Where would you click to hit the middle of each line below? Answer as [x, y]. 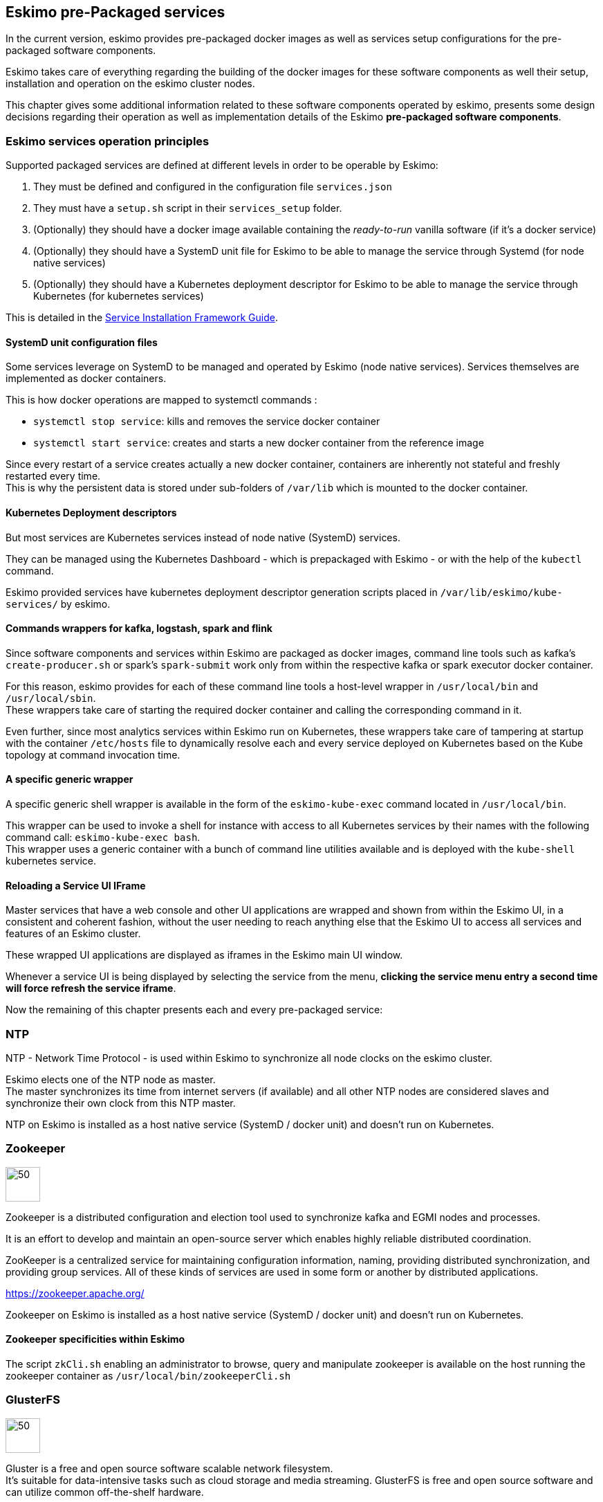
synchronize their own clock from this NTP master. [121, 1103]
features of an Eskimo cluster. [73, 934]
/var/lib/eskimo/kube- [501, 592]
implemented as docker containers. [86, 379]
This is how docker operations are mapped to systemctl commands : [161, 400]
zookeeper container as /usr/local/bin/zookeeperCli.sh [148, 1375]
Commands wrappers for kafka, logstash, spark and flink [139, 628]
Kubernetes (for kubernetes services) [119, 296]
